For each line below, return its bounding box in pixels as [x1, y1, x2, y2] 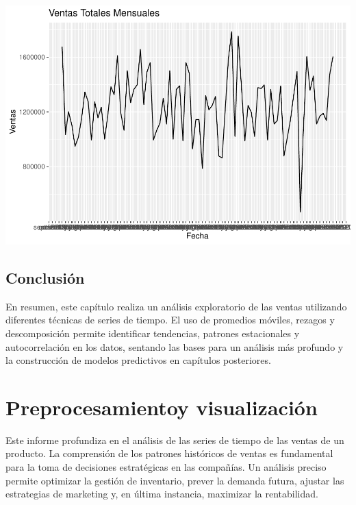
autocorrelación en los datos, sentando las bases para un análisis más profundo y [5, 339, 344, 354]
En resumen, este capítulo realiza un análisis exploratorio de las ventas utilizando [5, 299, 347, 313]
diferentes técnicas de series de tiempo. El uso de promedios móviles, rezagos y [5, 312, 335, 327]
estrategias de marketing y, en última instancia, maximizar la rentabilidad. [5, 486, 318, 501]
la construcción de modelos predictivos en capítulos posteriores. [5, 353, 271, 367]
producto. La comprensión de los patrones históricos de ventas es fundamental [5, 446, 333, 460]
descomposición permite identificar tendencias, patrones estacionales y [5, 325, 300, 340]
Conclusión [5, 267, 85, 288]
